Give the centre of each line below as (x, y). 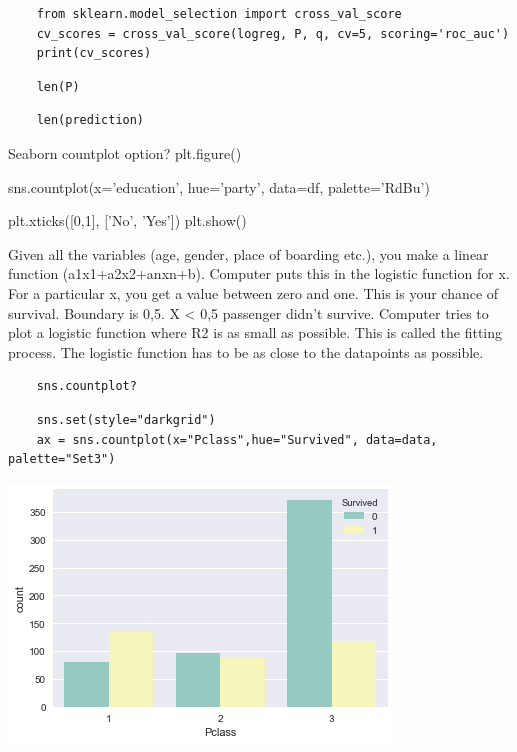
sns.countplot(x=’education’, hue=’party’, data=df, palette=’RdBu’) (219, 186)
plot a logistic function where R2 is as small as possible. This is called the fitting (255, 332)
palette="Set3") (62, 459)
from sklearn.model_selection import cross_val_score (219, 14)
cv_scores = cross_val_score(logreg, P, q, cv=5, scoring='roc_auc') (273, 33)
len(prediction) (90, 120)
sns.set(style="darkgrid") (126, 419)
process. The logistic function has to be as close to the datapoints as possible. (246, 351)
